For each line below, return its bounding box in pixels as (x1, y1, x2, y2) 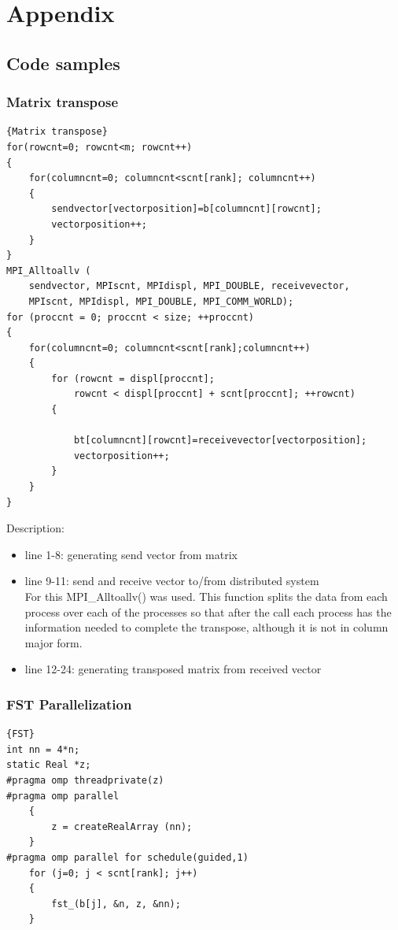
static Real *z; (6, 759, 91, 771)
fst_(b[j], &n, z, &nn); (51, 898, 181, 910)
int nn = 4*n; (6, 743, 80, 755)
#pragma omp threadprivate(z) (6, 774, 164, 786)
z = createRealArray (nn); (51, 821, 193, 832)
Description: (6, 520, 64, 536)
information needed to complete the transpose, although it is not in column (24, 619, 389, 635)
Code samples (6, 50, 120, 75)
